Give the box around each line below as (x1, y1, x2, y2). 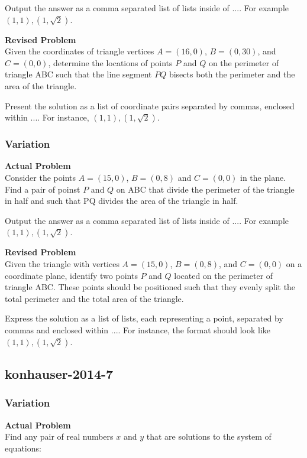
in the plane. (240, 171, 286, 183)
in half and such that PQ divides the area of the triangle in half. (5, 194, 238, 207)
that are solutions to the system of (146, 430, 272, 443)
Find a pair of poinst (5, 183, 80, 195)
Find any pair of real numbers (5, 430, 114, 443)
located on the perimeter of (174, 269, 273, 281)
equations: (5, 441, 41, 454)
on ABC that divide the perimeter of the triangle (116, 183, 295, 195)
